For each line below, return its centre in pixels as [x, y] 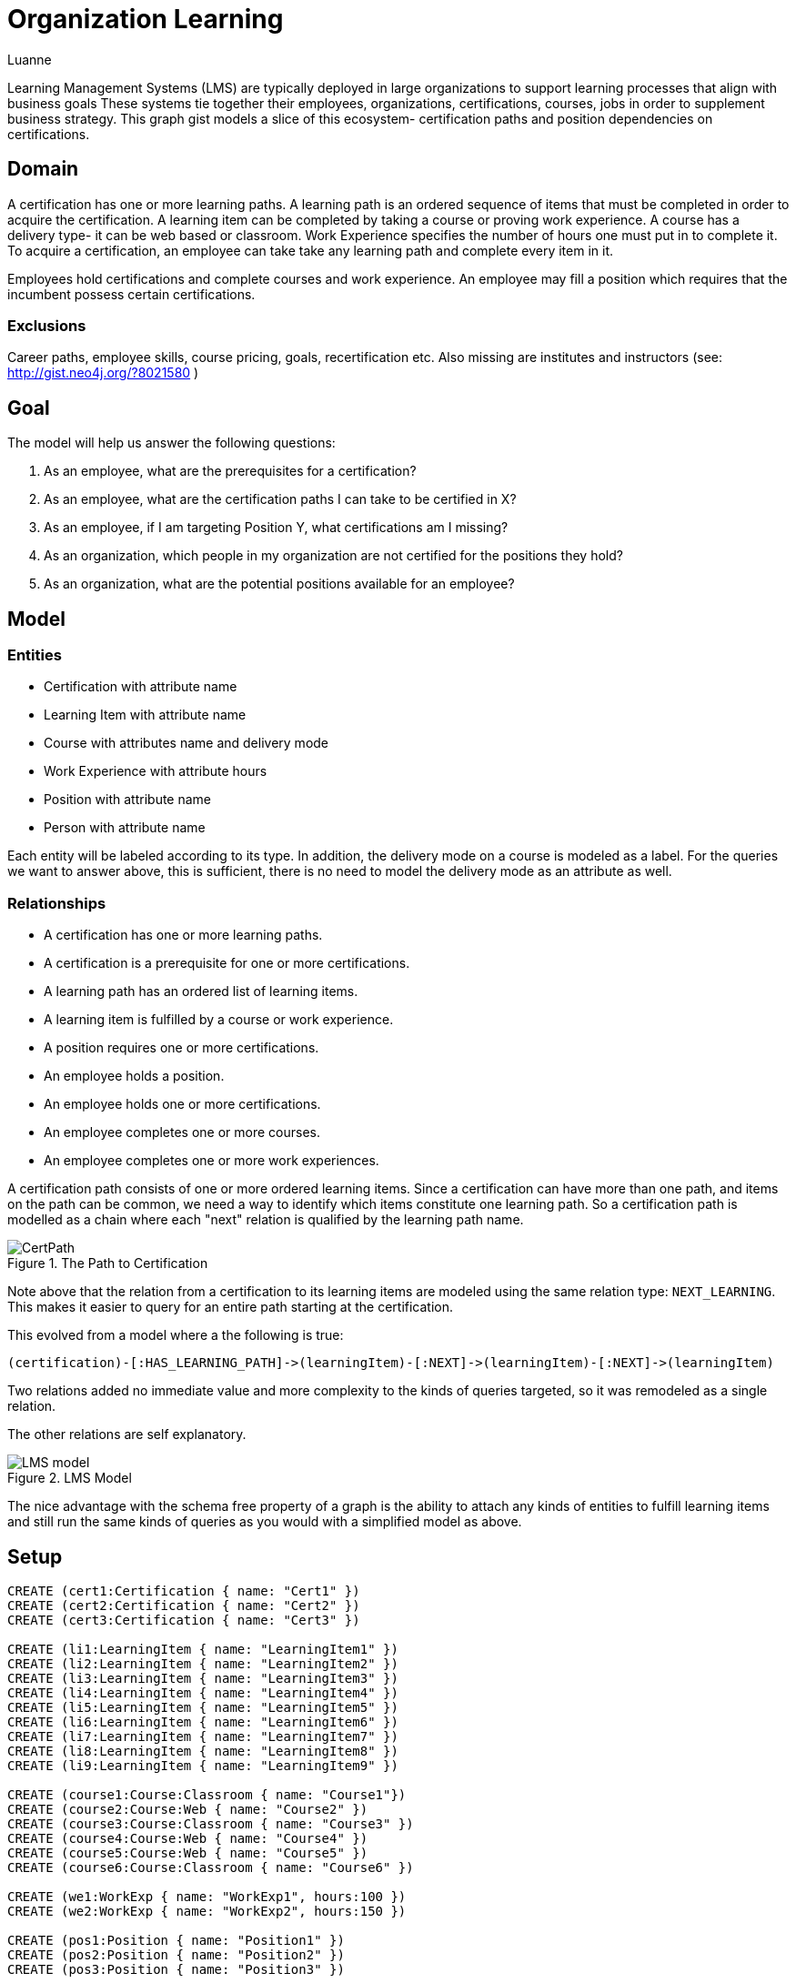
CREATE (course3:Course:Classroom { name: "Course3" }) [211, 1824]
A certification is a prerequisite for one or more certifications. [227, 963]
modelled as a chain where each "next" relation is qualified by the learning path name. [266, 1220]
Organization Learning [146, 19]
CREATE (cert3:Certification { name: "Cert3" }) [184, 1620]
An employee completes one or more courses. [182, 1132]
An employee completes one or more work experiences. [212, 1161]
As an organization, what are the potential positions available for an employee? [279, 584]
